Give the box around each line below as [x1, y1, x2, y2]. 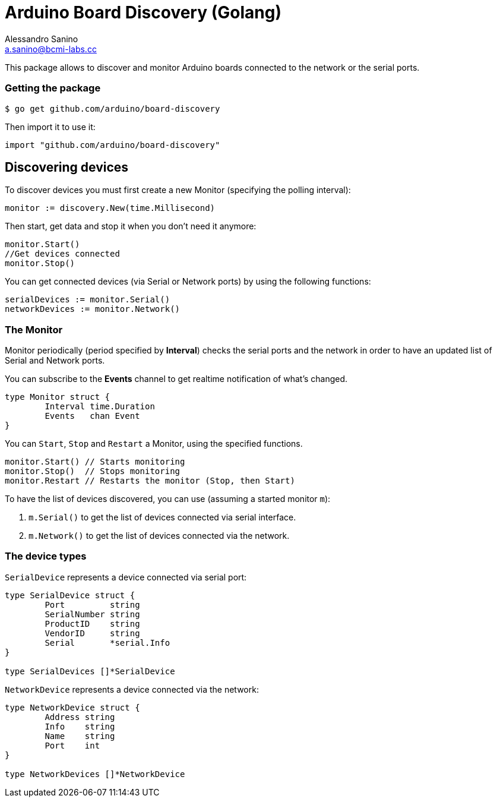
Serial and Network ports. [5, 355, 105, 366]
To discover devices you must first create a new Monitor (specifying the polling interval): [5, 185, 351, 195]
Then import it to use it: [5, 121, 96, 132]
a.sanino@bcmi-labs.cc [5, 43, 97, 54]
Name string [45, 731, 115, 741]
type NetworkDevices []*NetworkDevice [5, 769, 185, 779]
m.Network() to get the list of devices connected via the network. [29, 531, 290, 541]
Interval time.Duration [45, 402, 155, 412]
